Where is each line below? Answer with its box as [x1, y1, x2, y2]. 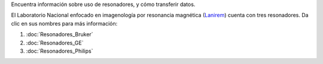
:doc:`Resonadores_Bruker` [26, 31, 93, 38]
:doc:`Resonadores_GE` [26, 39, 84, 46]
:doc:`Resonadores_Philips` [26, 47, 93, 55]
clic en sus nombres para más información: [11, 20, 118, 27]
